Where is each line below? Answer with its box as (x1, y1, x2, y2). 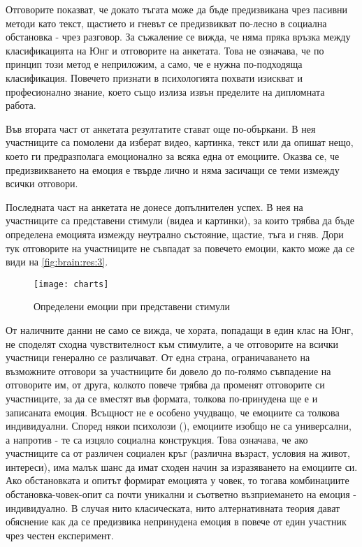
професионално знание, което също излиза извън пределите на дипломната (6, 84, 325, 99)
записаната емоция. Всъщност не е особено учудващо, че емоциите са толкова (6, 404, 340, 419)
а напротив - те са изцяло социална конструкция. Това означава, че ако (6, 432, 308, 446)
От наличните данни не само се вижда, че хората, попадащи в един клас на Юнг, (6, 322, 354, 337)
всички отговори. (6, 176, 78, 191)
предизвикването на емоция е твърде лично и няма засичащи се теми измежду (6, 162, 340, 177)
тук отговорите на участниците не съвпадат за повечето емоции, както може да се (6, 240, 355, 255)
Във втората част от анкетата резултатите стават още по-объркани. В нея (6, 121, 316, 136)
